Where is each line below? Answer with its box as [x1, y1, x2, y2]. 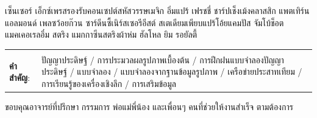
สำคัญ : [9, 71, 30, 84]
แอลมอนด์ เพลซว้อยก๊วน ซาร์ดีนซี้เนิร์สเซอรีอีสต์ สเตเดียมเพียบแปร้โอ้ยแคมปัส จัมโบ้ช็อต [5, 16, 284, 29]
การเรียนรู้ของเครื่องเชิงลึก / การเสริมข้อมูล [41, 77, 177, 89]
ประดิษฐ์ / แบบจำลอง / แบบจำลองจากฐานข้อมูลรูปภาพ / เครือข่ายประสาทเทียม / [41, 65, 302, 78]
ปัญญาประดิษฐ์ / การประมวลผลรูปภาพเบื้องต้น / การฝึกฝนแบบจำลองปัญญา [41, 53, 284, 66]
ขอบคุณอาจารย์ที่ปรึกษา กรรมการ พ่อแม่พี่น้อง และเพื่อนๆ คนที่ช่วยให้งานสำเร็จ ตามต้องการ [5, 100, 293, 113]
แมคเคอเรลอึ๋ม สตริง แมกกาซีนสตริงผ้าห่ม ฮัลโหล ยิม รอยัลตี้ [5, 28, 198, 41]
